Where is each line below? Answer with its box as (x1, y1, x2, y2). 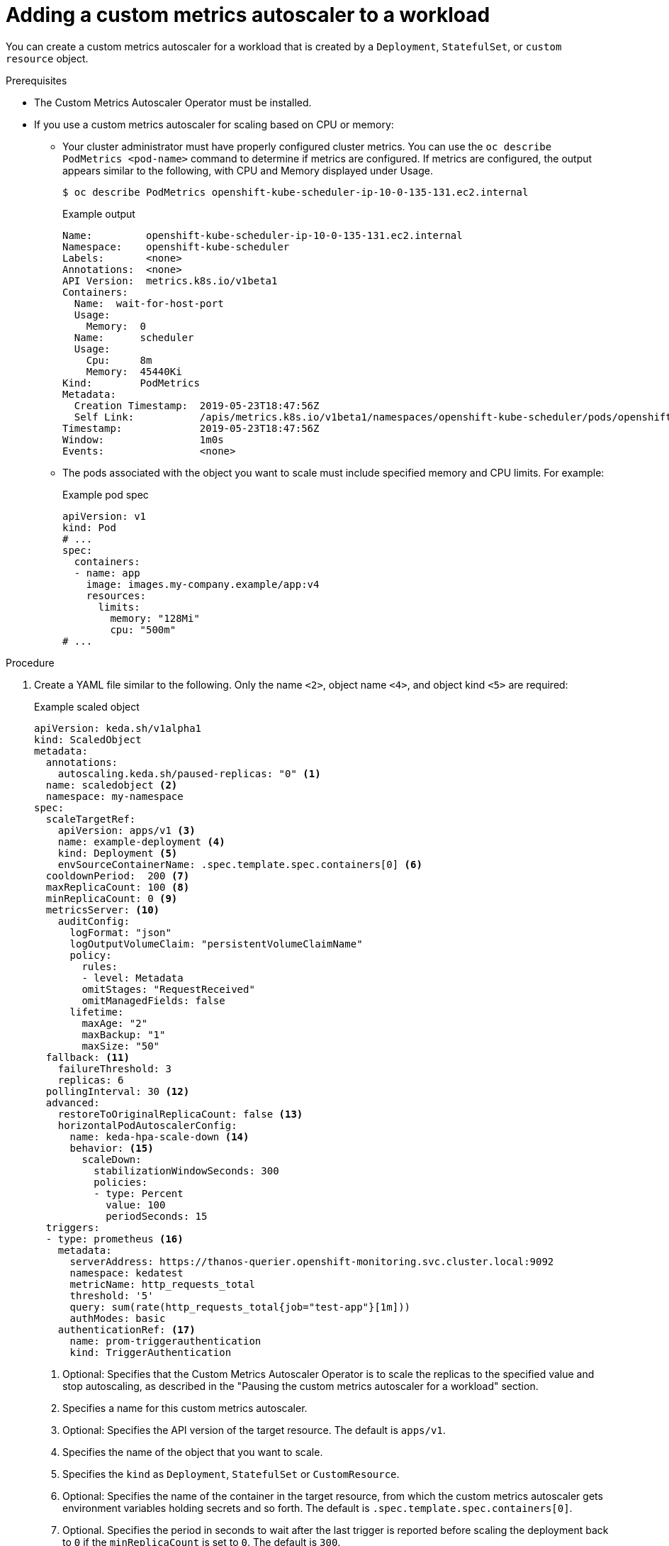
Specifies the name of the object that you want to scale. (62, 1445, 323, 1458)
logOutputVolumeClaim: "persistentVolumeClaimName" (69, 938, 363, 950)
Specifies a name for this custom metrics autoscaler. (62, 1401, 308, 1414)
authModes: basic (69, 1312, 166, 1324)
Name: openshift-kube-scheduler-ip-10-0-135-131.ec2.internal (62, 229, 463, 241)
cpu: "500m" (110, 623, 176, 635)
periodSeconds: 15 (106, 1210, 208, 1222)
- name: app (74, 567, 140, 579)
